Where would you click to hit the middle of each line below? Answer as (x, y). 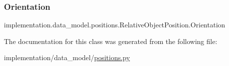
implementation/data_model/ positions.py (67, 57)
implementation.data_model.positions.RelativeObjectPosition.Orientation (115, 25)
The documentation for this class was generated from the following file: (111, 41)
